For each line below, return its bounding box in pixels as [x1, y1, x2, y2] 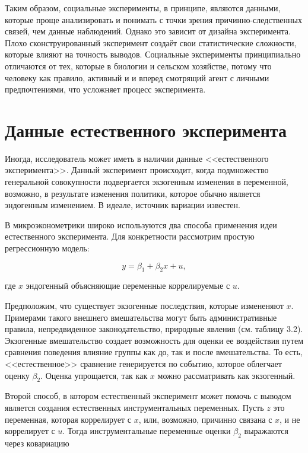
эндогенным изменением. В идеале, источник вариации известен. [5, 199, 240, 211]
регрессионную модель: [5, 242, 90, 254]
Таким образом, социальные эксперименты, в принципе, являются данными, [5, 2, 281, 14]
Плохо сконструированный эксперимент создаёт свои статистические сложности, [5, 36, 297, 49]
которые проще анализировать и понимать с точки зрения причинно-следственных [5, 13, 302, 25]
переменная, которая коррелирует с [5, 413, 131, 425]
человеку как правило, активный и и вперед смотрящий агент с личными [5, 71, 269, 84]
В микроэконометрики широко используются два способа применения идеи [5, 218, 277, 231]
